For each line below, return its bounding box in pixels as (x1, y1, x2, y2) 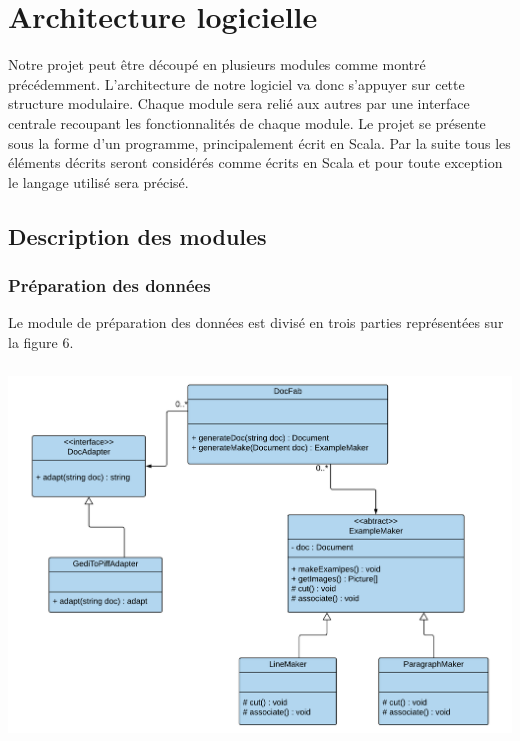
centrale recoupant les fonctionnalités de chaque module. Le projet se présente (8, 112, 486, 133)
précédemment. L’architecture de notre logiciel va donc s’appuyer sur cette (8, 73, 465, 94)
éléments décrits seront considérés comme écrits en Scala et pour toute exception (8, 152, 503, 173)
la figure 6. (8, 331, 74, 352)
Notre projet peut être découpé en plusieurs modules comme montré (8, 54, 426, 75)
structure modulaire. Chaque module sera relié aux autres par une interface (8, 93, 470, 114)
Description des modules (8, 220, 267, 251)
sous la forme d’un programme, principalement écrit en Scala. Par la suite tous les (8, 132, 511, 153)
